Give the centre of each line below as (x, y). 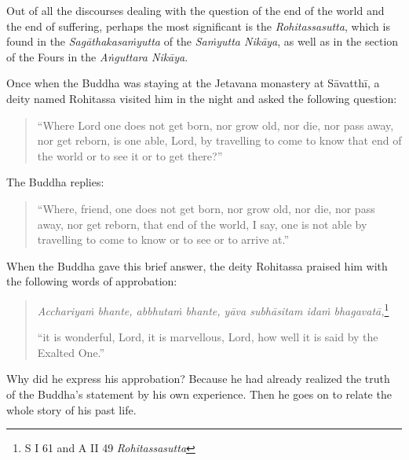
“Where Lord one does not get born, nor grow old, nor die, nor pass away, (215, 125)
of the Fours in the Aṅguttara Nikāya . (97, 56)
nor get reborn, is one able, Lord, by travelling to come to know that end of (219, 140)
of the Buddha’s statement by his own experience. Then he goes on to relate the (199, 394)
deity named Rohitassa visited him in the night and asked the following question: (202, 98)
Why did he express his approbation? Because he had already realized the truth (198, 379)
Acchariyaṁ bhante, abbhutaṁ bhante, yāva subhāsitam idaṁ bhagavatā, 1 (213, 309)
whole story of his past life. (71, 409)
